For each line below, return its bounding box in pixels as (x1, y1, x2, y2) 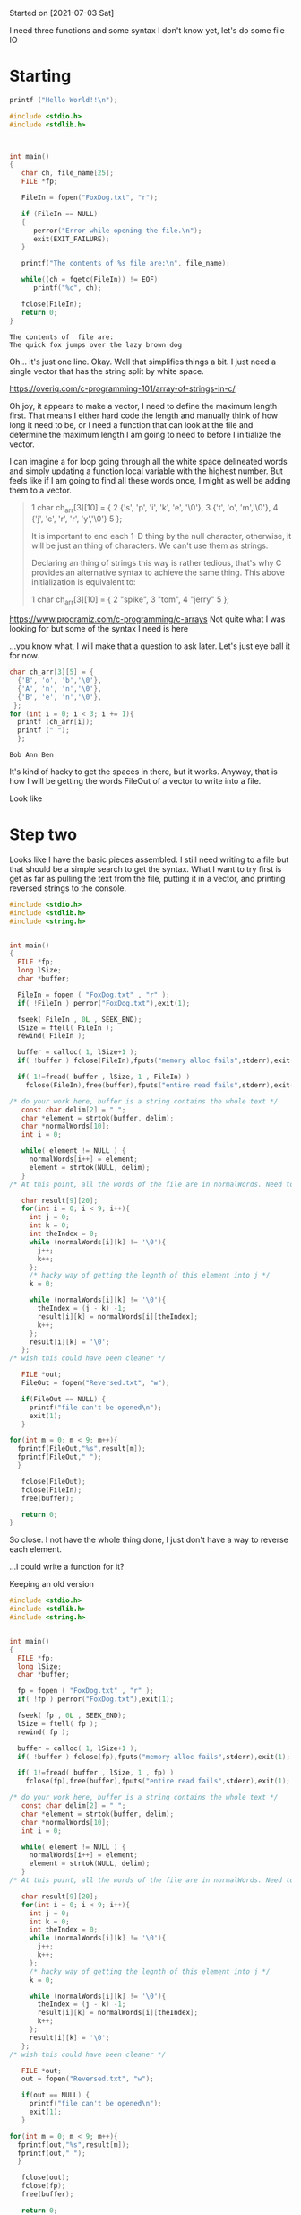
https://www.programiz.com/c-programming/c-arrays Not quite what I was (9, 614, 286, 624)
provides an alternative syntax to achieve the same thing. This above (30, 567, 285, 578)
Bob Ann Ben (9, 751, 54, 760)
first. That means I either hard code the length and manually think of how (9, 410, 279, 421)
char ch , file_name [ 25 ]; (21, 169, 115, 178)
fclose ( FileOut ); (21, 1477, 87, 1486)
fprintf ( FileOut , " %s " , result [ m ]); (17, 1444, 146, 1453)
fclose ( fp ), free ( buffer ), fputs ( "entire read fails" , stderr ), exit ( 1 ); (25, 1776, 291, 1786)
